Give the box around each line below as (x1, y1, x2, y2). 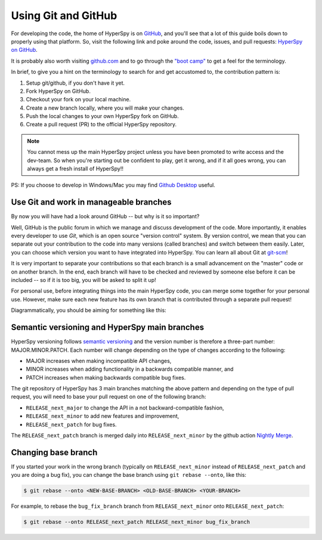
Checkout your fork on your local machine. (26, 96, 131, 103)
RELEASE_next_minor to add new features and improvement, (26, 412, 179, 420)
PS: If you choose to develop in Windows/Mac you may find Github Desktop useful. (11, 182, 216, 189)
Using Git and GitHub (11, 9, 117, 22)
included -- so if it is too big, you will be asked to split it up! (11, 277, 156, 284)
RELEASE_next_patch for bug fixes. (26, 421, 117, 428)
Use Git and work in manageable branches (11, 197, 172, 207)
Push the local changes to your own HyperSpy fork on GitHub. (26, 113, 179, 120)
